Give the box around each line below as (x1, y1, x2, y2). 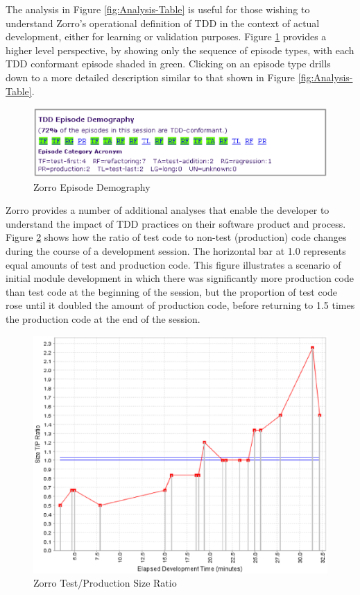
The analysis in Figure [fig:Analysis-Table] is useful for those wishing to (6, 2, 310, 16)
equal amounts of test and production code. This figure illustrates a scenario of (6, 257, 341, 271)
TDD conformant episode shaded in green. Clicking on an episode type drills (6, 56, 331, 71)
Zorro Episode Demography (33, 179, 151, 194)
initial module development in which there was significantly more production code (6, 271, 354, 285)
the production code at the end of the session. (6, 311, 200, 326)
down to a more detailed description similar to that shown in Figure (6, 69, 295, 84)
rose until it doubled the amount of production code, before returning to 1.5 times (6, 298, 355, 312)
